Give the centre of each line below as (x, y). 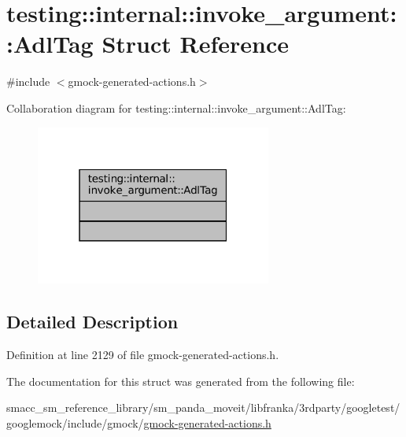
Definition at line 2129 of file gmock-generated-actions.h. (143, 355)
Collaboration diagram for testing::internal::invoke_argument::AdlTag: (176, 107)
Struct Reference (195, 44)
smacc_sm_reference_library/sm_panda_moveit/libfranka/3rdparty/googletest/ (203, 407)
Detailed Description (92, 322)
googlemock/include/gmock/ (75, 422)
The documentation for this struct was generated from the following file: (181, 381)
